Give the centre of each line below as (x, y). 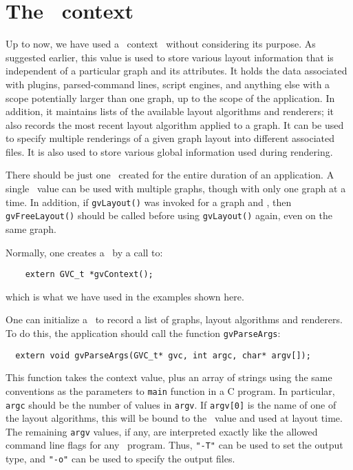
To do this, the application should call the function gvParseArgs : (143, 333)
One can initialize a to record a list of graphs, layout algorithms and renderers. (174, 319)
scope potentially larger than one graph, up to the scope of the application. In (170, 98)
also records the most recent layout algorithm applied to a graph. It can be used (175, 124)
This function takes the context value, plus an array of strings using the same (169, 377)
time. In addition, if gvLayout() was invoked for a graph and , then (149, 202)
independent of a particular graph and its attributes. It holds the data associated (176, 71)
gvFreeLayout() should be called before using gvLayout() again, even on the (169, 215)
